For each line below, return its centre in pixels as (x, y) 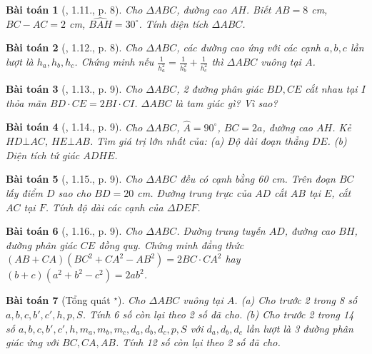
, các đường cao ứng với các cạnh (248, 47)
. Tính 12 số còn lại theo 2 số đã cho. (198, 342)
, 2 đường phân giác (220, 89)
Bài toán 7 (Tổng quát (58, 300)
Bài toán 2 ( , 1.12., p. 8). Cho (74, 47)
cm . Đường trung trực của (195, 193)
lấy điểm (24, 193)
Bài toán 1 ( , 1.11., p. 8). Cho (74, 9)
